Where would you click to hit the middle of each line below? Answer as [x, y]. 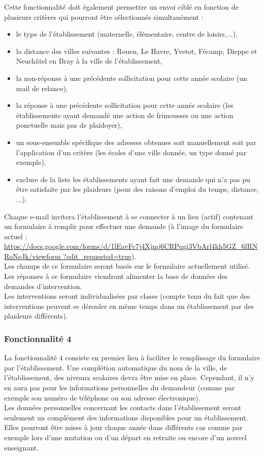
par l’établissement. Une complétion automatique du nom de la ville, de [115, 367]
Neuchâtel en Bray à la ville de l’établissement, [89, 61]
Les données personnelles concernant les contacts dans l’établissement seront [123, 407]
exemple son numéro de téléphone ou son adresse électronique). [102, 397]
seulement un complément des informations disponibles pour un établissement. [126, 417]
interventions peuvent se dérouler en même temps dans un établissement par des [129, 306]
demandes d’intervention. [43, 286]
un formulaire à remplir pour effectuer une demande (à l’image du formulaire [124, 226]
